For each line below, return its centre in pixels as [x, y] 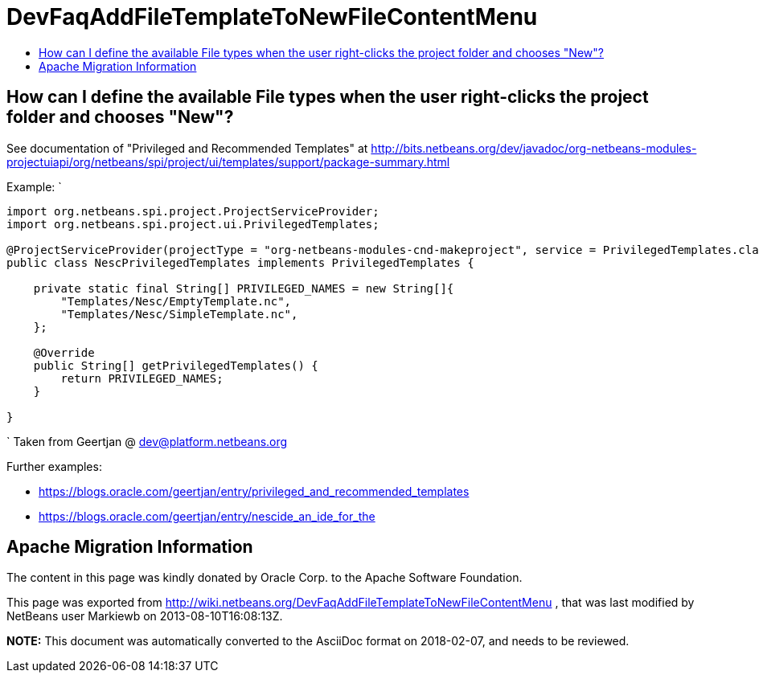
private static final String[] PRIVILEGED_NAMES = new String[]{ [244, 288]
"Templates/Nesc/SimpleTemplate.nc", [179, 314]
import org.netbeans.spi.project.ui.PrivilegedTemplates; [193, 224]
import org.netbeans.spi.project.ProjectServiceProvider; [193, 211]
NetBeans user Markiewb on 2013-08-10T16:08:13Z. [145, 616]
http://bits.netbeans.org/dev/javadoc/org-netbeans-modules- [534, 148]
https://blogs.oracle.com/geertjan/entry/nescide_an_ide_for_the [207, 516]
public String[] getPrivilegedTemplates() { [176, 365]
